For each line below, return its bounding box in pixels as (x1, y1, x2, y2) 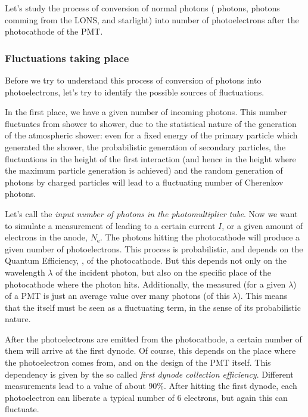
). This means (237, 289, 288, 302)
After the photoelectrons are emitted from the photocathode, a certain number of (5, 332, 302, 345)
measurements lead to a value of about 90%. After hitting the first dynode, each (5, 379, 297, 392)
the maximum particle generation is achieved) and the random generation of (5, 164, 283, 177)
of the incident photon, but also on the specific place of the (55, 265, 271, 278)
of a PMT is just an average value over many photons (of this (5, 289, 230, 302)
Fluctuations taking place (5, 50, 129, 65)
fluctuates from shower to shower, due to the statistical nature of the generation (5, 117, 297, 129)
